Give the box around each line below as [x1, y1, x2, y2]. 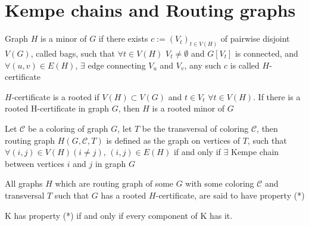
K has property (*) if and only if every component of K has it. [5, 209, 233, 221]
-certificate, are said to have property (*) [155, 188, 305, 201]
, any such [184, 58, 221, 71]
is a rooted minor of [152, 102, 225, 114]
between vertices [5, 157, 65, 169]
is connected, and [235, 47, 298, 59]
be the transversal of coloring [142, 122, 249, 134]
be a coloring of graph [27, 122, 108, 134]
